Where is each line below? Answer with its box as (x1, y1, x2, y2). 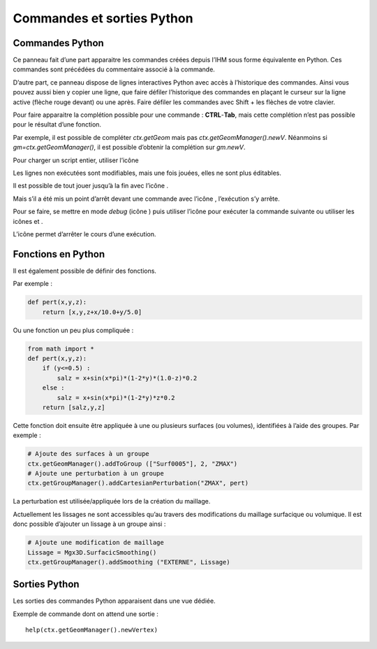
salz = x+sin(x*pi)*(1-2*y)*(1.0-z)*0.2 (57, 374, 198, 382)
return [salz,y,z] (42, 403, 105, 411)
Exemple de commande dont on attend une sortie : (13, 609, 158, 618)
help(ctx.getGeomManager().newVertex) (25, 626, 158, 634)
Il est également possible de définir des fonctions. (13, 266, 157, 275)
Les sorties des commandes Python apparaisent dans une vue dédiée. (13, 597, 216, 605)
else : (42, 384, 65, 392)
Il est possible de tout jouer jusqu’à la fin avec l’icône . (13, 182, 169, 190)
